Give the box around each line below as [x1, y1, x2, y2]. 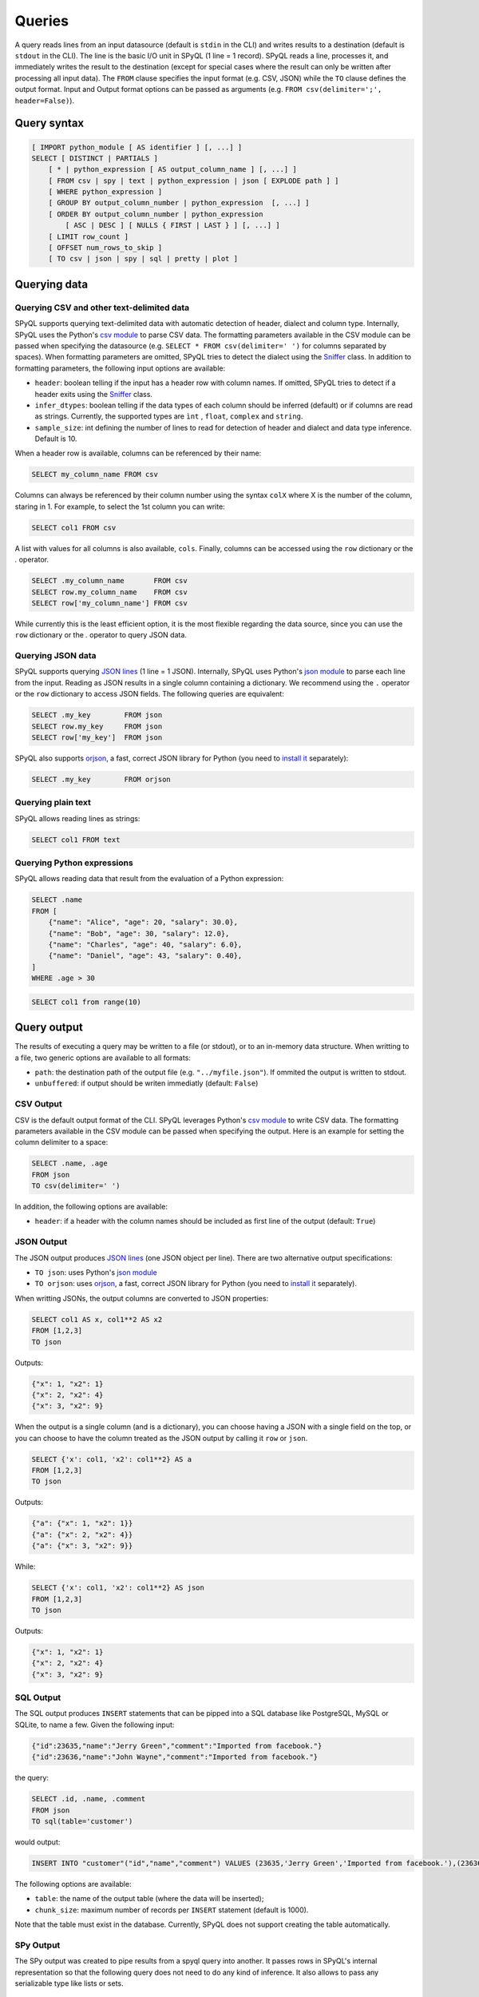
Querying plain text [14, 797, 91, 808]
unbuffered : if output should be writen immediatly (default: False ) [34, 1078, 259, 1088]
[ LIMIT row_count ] [48, 232, 129, 241]
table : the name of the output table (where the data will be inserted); [34, 1894, 264, 1904]
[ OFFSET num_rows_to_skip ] [48, 244, 163, 252]
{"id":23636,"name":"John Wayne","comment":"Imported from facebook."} [31, 1753, 319, 1761]
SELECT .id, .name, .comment [31, 1794, 146, 1804]
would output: [14, 1837, 61, 1847]
